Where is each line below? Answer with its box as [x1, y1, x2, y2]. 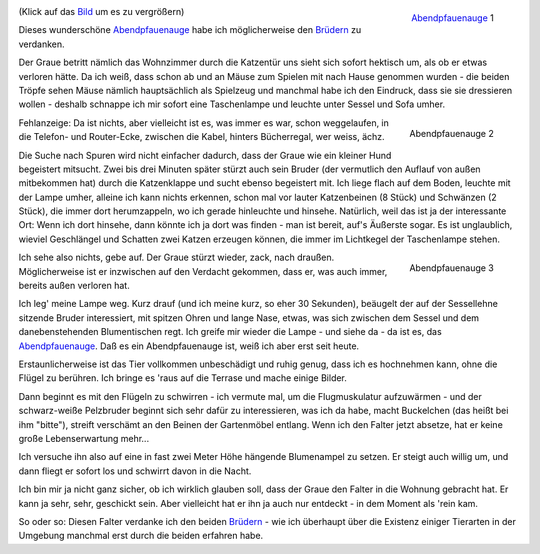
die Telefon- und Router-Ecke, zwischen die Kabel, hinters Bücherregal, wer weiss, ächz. [18, 131, 385, 143]
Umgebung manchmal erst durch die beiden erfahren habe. [18, 530, 264, 542]
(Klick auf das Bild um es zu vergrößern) [18, 6, 185, 17]
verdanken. [18, 38, 65, 50]
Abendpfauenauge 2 [409, 127, 494, 139]
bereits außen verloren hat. [18, 280, 130, 292]
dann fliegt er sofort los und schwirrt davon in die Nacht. [18, 465, 252, 477]
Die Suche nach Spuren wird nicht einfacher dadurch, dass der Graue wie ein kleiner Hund [18, 149, 392, 161]
